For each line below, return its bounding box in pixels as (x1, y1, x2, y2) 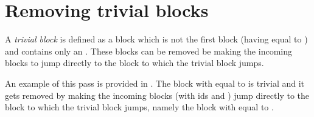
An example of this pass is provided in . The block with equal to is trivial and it (5, 76, 305, 89)
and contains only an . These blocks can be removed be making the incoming (5, 44, 292, 57)
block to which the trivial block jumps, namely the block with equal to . (5, 101, 274, 113)
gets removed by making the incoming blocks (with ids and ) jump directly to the (5, 89, 310, 101)
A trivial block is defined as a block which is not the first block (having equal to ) (5, 33, 308, 45)
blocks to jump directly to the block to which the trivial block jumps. (5, 56, 264, 69)
